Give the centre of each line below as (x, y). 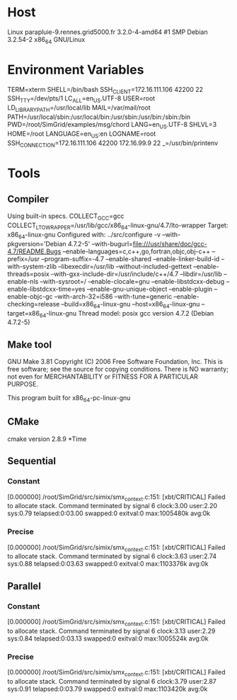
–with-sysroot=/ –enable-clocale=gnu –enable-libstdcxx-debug (132, 281)
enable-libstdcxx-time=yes (46, 289)
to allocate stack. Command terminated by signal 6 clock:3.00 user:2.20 (112, 506)
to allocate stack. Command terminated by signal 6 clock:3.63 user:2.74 (112, 556)
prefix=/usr (24, 258)
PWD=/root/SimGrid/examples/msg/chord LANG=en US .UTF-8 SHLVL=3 (112, 125)
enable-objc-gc (30, 296)
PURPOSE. (23, 384)
